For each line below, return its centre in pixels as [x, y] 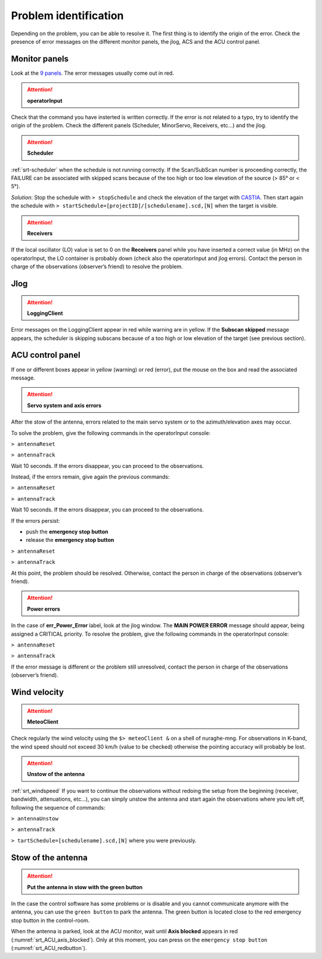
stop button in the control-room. [50, 920]
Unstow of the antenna [56, 774]
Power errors [44, 609]
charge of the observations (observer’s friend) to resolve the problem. [97, 266]
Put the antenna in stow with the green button [85, 887]
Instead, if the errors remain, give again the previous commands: [90, 477]
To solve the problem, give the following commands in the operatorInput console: [111, 433]
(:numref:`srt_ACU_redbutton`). [49, 948]
